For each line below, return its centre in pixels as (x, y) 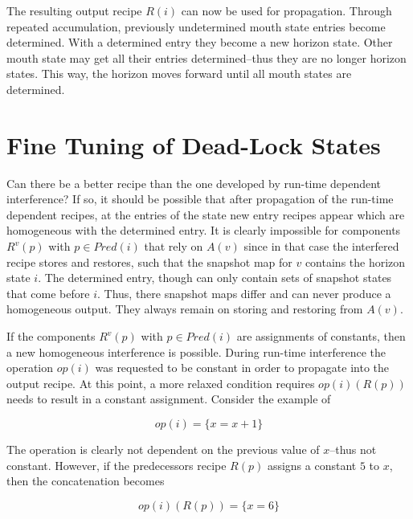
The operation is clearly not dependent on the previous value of (163, 449)
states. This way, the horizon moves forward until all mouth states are (179, 74)
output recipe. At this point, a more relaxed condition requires (161, 383)
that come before (48, 293)
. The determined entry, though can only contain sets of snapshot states (215, 278)
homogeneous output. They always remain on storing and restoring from (185, 309)
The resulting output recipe (74, 10)
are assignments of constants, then (321, 336)
